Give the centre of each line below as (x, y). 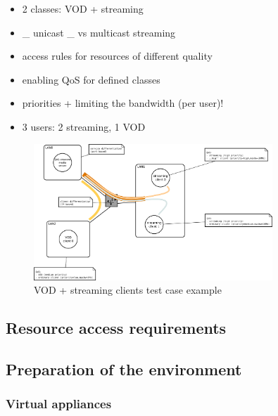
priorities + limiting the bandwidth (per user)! (123, 103)
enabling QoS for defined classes (91, 79)
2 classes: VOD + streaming (83, 8)
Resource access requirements (116, 328)
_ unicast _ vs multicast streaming (99, 32)
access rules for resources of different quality (117, 56)
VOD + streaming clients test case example (128, 290)
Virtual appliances (59, 404)
